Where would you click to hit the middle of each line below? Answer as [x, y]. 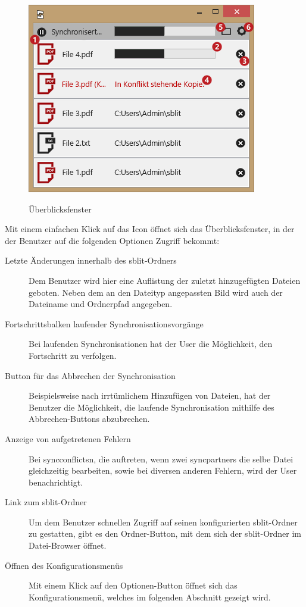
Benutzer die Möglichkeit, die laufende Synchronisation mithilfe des [152, 407]
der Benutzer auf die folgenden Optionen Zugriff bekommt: [112, 240]
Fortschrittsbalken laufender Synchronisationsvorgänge [104, 323]
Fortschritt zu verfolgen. [73, 355]
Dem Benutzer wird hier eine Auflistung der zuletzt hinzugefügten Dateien [165, 280]
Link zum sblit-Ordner [46, 502]
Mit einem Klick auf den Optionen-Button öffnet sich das [133, 585]
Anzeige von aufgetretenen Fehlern [68, 438]
